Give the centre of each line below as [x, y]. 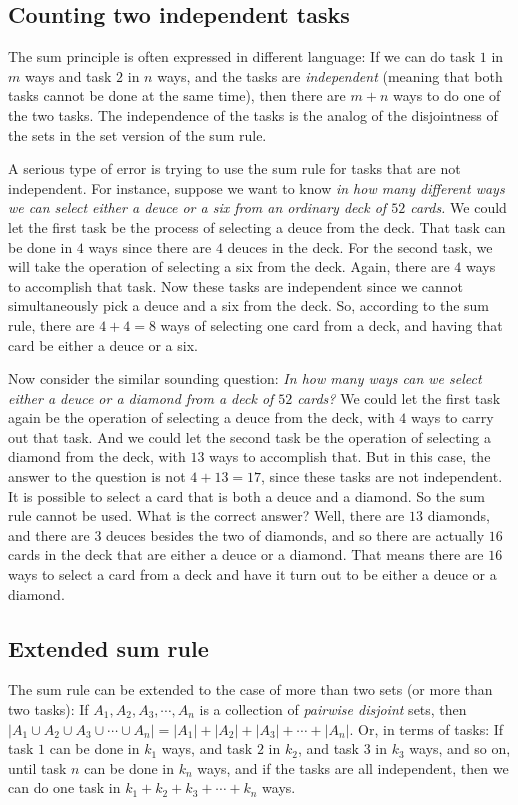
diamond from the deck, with [97, 456]
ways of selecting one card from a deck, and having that [331, 324]
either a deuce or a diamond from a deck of [141, 397]
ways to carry [452, 417]
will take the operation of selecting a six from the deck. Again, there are [229, 266]
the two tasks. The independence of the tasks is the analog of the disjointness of [253, 114]
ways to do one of [446, 95]
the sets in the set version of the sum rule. [137, 134]
